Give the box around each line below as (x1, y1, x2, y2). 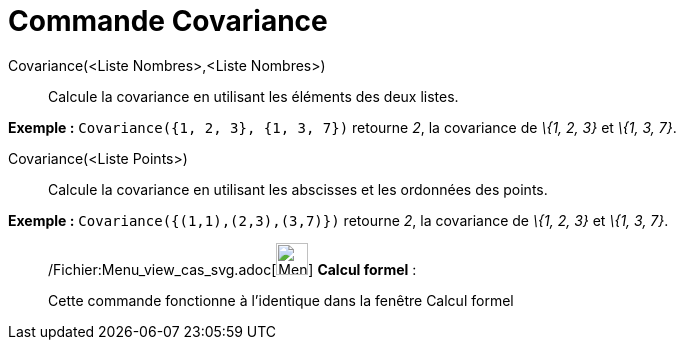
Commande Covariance (8, 4, 328, 38)
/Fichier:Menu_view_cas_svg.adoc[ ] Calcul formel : (48, 260, 417, 278)
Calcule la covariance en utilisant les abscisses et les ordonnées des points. (48, 180, 548, 198)
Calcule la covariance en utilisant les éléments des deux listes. (48, 87, 459, 105)
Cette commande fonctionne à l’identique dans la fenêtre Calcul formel (48, 291, 514, 309)
